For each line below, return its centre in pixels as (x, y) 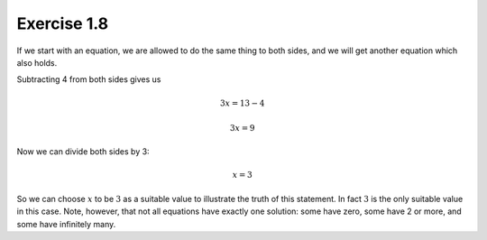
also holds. (37, 62)
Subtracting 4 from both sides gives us (89, 79)
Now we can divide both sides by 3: (83, 152)
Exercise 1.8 (62, 23)
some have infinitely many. (66, 224)
